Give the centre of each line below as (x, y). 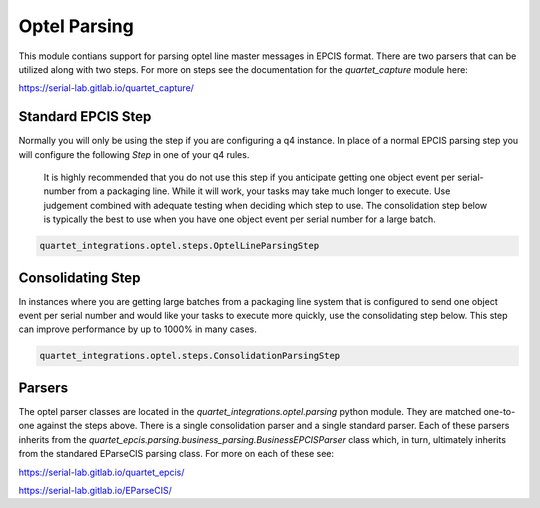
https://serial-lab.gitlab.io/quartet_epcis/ (101, 472)
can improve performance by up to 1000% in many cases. (137, 329)
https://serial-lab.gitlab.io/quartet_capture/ (106, 88)
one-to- (499, 411)
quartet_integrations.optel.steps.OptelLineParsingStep (179, 246)
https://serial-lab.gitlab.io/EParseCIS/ (95, 490)
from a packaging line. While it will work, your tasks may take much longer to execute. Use (264, 191)
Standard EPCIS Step (85, 116)
